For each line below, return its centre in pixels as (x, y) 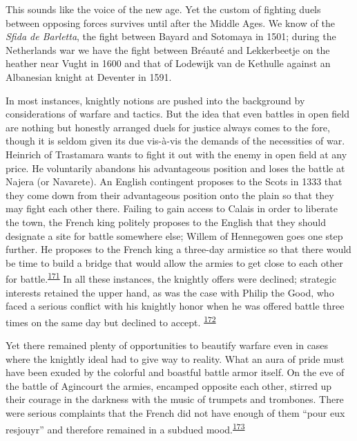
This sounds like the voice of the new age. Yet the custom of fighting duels (163, 9)
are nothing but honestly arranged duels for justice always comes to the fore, (168, 127)
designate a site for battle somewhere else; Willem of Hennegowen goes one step (174, 235)
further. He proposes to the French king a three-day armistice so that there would (178, 249)
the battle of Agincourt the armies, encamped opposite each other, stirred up (169, 385)
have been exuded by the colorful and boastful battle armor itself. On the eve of (175, 372)
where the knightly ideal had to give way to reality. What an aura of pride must (175, 358)
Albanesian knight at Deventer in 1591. (89, 76)
